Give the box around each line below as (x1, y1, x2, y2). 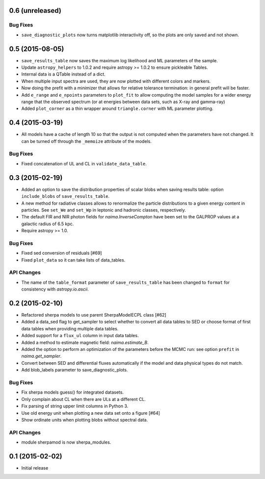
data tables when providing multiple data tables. (21, 325, 119, 331)
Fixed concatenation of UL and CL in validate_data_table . (21, 160, 147, 166)
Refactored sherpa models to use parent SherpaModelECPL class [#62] (21, 312, 166, 318)
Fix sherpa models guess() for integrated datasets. (21, 389, 124, 395)
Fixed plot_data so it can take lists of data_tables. (21, 257, 126, 263)
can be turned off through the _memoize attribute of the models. (21, 138, 152, 144)
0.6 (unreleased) (9, 6, 61, 15)
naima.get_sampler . (21, 353, 62, 359)
